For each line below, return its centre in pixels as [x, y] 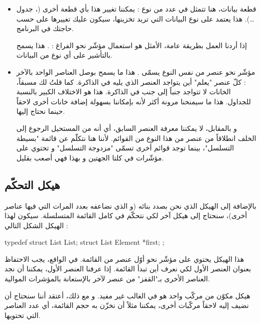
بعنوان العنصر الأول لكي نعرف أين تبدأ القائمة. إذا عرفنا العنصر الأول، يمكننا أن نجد [128, 269]
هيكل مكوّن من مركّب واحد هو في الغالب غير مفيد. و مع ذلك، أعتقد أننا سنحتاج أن [127, 295]
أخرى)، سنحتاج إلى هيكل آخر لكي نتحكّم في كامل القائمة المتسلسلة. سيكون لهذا [126, 215]
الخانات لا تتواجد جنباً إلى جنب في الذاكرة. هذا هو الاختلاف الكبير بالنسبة [123, 92]
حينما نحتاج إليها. [41, 111]
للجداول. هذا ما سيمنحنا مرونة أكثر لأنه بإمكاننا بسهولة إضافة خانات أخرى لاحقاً [134, 101]
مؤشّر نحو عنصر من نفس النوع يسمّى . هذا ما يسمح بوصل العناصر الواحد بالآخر [136, 71]
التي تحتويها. [23, 315]
